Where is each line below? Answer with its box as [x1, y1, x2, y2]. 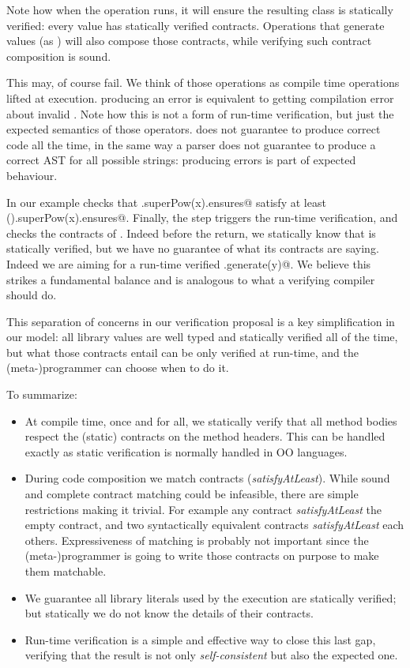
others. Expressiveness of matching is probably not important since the [24, 531, 369, 548]
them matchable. [24, 563, 107, 579]
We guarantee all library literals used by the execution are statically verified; [24, 589, 397, 606]
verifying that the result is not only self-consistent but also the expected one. [24, 647, 398, 663]
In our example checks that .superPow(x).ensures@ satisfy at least [6, 193, 326, 210]
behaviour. [6, 167, 58, 183]
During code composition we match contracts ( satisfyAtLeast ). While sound [24, 470, 390, 486]
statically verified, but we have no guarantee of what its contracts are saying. [6, 240, 379, 257]
